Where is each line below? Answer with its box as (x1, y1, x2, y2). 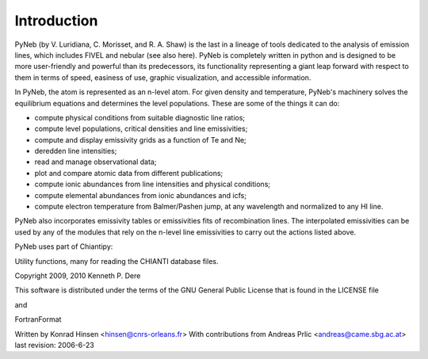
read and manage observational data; (34, 157, 157, 166)
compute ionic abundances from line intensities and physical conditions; (34, 179, 271, 189)
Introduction (14, 12, 98, 29)
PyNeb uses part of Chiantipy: (14, 242, 113, 251)
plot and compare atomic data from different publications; (34, 168, 224, 178)
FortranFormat (14, 315, 62, 324)
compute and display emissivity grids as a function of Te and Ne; (34, 135, 247, 144)
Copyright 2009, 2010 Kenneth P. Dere (14, 270, 141, 281)
